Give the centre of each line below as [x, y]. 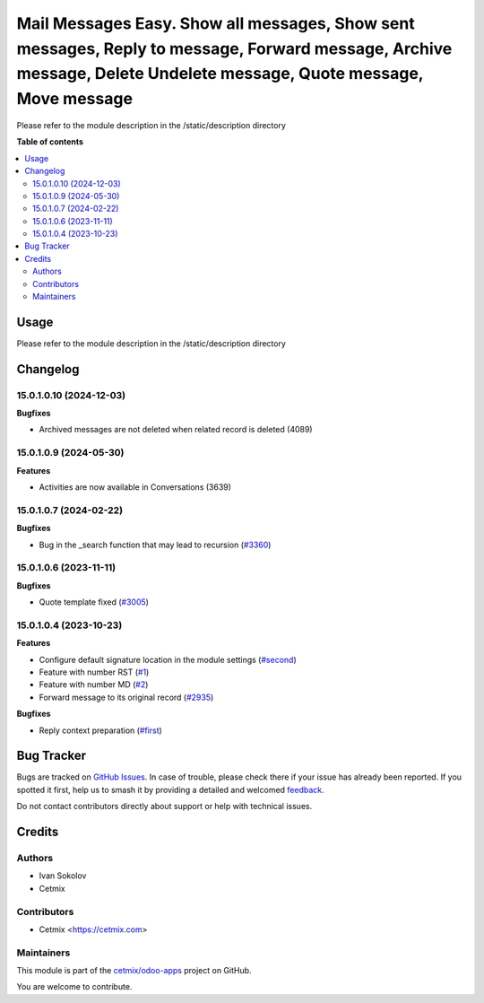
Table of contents [50, 142]
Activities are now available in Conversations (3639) [135, 487]
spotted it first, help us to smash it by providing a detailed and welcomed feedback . [170, 789]
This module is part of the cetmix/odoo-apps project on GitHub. [134, 971]
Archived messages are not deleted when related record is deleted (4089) [176, 430]
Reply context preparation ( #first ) [101, 730]
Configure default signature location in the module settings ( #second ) [168, 659]
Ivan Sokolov [63, 876]
